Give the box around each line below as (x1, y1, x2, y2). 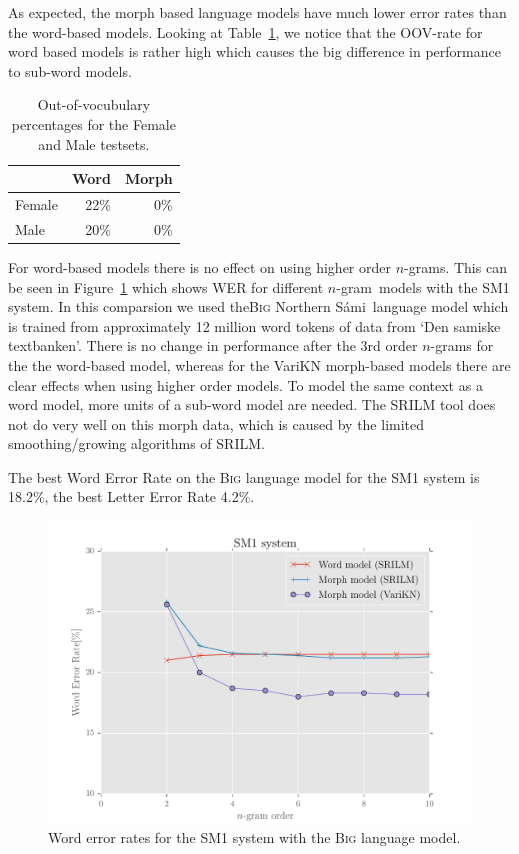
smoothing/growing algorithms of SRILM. (8, 433, 265, 454)
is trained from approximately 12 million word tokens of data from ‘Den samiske (8, 315, 501, 336)
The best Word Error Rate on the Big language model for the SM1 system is (8, 466, 480, 487)
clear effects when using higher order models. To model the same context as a (8, 374, 483, 395)
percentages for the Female (11, 113, 176, 134)
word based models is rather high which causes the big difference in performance (8, 41, 501, 62)
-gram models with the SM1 (336, 276, 510, 297)
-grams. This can (404, 256, 507, 277)
